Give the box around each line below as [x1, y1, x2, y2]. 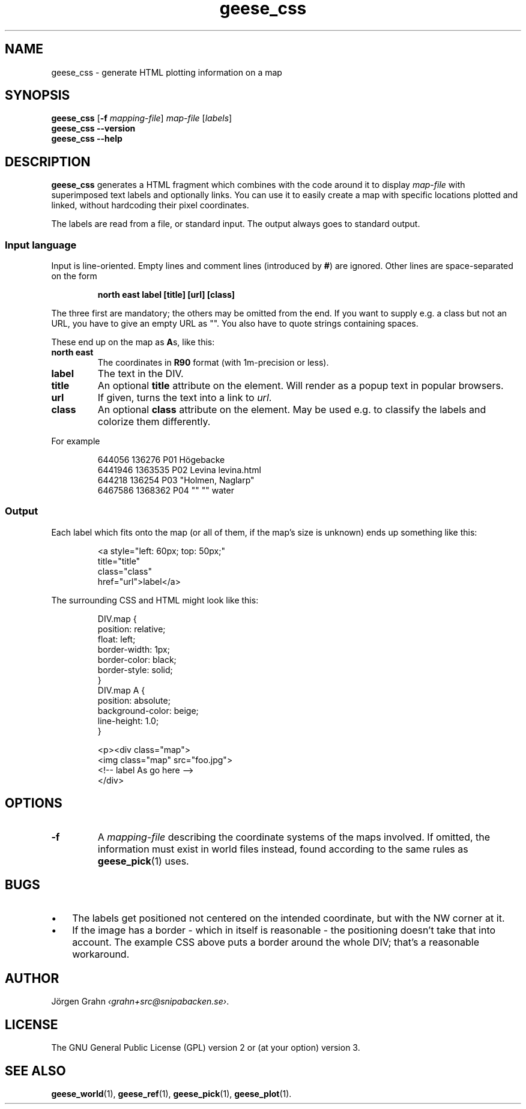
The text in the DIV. [97, 367, 184, 380]
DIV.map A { [97, 684, 145, 695]
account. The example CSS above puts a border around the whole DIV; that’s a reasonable [72, 936, 480, 949]
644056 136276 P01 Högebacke [97, 455, 225, 465]
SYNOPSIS [5, 88, 70, 103]
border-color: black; [97, 654, 177, 665]
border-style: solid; [97, 664, 173, 675]
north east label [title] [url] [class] [97, 289, 235, 300]
